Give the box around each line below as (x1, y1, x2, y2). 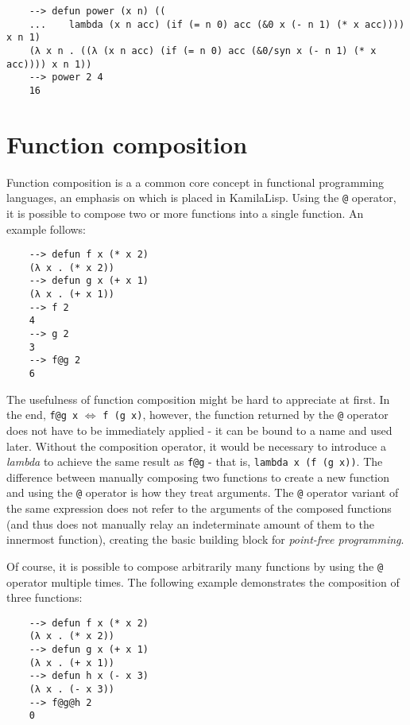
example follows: (6, 220, 87, 237)
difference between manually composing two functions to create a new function (6, 468, 390, 485)
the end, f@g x (6, 406, 79, 423)
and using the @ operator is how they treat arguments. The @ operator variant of (6, 484, 399, 501)
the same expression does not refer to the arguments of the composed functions (6, 500, 392, 517)
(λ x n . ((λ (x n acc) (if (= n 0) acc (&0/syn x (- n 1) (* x (29, 45, 377, 56)
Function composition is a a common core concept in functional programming (6, 173, 384, 190)
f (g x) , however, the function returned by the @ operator (102, 406, 389, 423)
